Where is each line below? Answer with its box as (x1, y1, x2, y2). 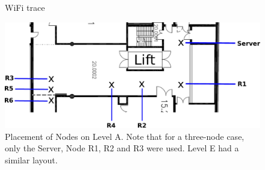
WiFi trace (5, 1, 45, 13)
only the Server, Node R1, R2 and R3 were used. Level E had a (5, 142, 239, 154)
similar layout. (5, 153, 58, 166)
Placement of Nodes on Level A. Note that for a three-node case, (5, 130, 245, 142)
